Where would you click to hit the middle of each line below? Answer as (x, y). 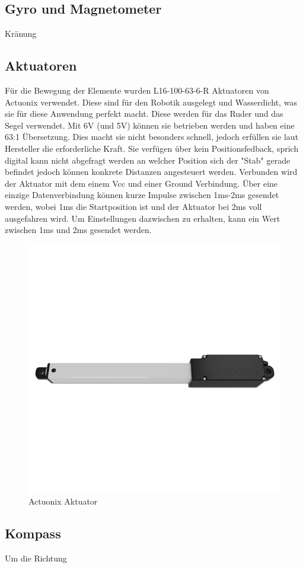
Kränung (21, 33)
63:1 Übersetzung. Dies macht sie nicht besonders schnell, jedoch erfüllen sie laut (152, 137)
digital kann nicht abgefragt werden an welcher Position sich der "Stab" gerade (148, 160)
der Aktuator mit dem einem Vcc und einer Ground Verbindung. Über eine (141, 183)
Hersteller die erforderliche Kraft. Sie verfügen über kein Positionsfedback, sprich (152, 148)
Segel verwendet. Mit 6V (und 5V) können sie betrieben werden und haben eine (150, 125)
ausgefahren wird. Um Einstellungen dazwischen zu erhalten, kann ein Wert (143, 218)
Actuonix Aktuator (63, 501)
